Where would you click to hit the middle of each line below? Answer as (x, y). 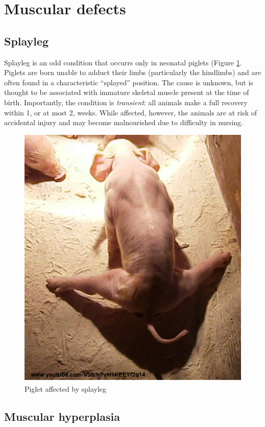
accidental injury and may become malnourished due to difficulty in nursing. (124, 122)
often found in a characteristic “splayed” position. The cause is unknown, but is (129, 82)
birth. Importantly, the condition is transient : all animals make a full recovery (126, 102)
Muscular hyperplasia (62, 416)
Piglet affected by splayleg (66, 388)
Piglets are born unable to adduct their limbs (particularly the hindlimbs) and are (133, 72)
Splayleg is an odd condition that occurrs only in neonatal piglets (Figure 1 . (123, 62)
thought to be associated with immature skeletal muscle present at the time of (127, 92)
